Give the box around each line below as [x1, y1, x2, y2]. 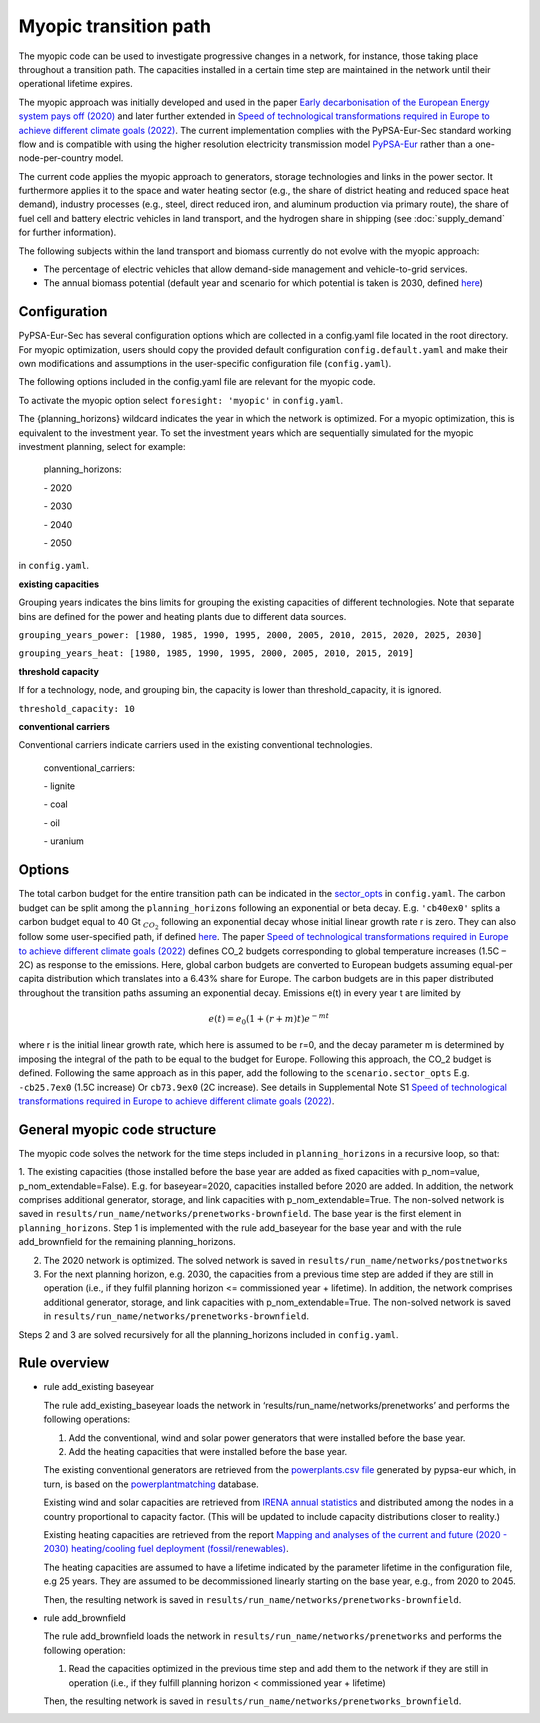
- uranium [43, 835, 84, 847]
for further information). [18, 226, 117, 239]
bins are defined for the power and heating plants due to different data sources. [18, 610, 347, 622]
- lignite [43, 780, 76, 792]
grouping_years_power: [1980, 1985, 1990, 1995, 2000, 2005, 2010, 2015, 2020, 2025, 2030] [18, 629, 483, 640]
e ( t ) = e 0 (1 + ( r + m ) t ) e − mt [208, 1011, 330, 1027]
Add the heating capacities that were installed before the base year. [68, 1446, 348, 1458]
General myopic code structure [18, 1121, 217, 1138]
